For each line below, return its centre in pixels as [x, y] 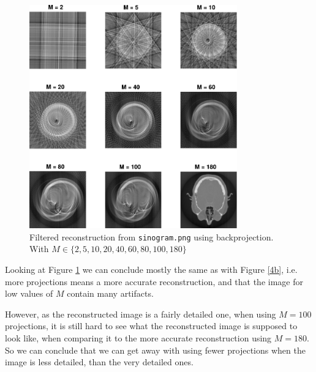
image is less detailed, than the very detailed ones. [99, 362]
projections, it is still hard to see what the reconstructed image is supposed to [151, 326]
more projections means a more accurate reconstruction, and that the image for [154, 281]
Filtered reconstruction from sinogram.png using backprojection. [152, 236]
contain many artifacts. [110, 293]
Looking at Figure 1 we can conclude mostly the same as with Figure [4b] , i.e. [151, 270]
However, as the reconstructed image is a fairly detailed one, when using [141, 314]
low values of [29, 293]
